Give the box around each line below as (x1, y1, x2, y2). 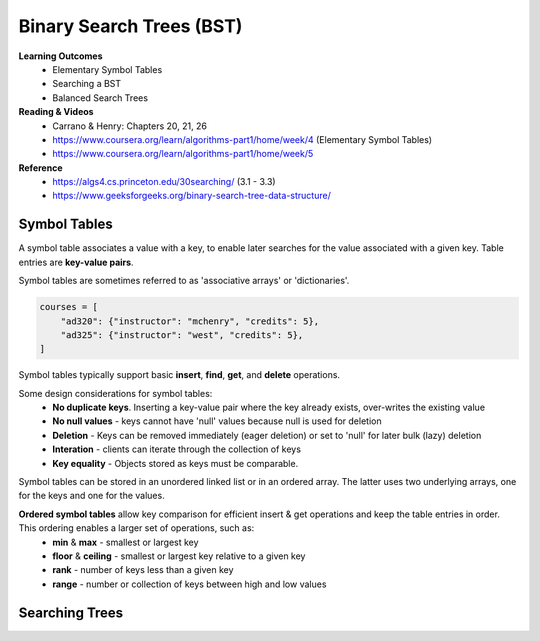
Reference (18, 161, 63, 174)
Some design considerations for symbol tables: (18, 387, 213, 399)
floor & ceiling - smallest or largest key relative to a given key (52, 550, 306, 562)
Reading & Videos (18, 106, 94, 118)
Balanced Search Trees (52, 91, 149, 104)
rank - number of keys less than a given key (52, 564, 234, 576)
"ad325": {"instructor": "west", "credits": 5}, (60, 329, 304, 340)
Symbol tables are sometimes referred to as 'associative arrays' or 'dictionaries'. (18, 275, 350, 287)
